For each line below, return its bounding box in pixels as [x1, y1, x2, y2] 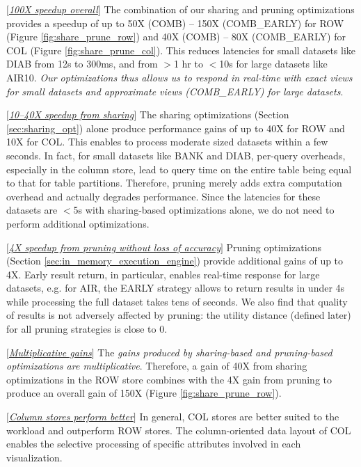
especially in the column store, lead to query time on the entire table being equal [6, 161, 352, 176]
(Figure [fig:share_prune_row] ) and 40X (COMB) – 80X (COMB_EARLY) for [6, 29, 346, 44]
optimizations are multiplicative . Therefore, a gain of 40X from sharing [6, 358, 307, 373]
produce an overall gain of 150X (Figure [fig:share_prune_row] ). [6, 386, 282, 400]
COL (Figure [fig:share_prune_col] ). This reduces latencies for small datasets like [6, 42, 356, 57]
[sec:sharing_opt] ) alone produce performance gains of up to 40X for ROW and [6, 120, 345, 135]
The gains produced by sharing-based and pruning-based [97, 345, 332, 359]
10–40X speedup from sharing [8, 107, 134, 122]
